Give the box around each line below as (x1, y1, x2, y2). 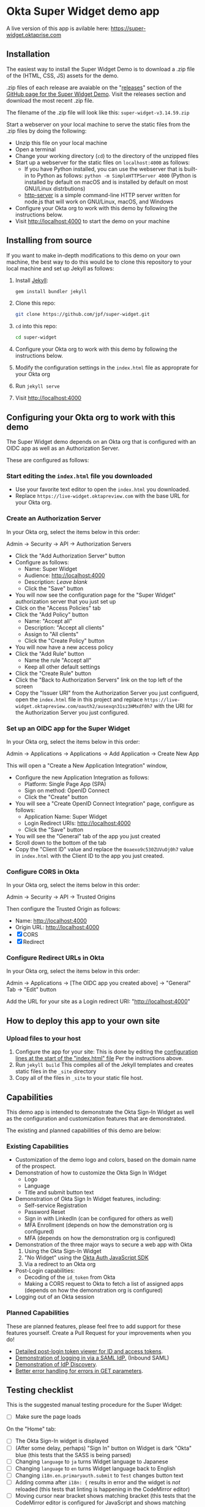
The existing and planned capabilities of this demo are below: (6, 1127, 162, 1134)
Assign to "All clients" (24, 630, 79, 637)
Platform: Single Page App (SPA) (24, 780, 106, 787)
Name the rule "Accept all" (24, 656, 92, 664)
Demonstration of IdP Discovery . (15, 1360, 97, 1368)
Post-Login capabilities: (15, 1267, 75, 1275)
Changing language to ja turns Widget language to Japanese (15, 1458, 168, 1465)
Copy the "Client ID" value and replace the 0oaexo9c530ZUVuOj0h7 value (15, 845, 194, 852)
